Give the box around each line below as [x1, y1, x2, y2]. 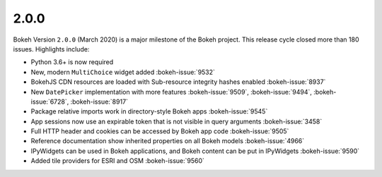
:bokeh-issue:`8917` [70, 97, 129, 106]
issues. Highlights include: [13, 44, 90, 53]
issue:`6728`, [30, 97, 69, 106]
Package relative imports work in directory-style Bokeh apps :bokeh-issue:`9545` [30, 107, 268, 116]
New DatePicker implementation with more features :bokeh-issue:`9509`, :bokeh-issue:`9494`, [30, 87, 313, 96]
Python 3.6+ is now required [30, 58, 114, 66]
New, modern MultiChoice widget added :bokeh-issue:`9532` [30, 68, 216, 76]
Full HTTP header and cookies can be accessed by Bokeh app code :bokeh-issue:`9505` [30, 127, 289, 135]
